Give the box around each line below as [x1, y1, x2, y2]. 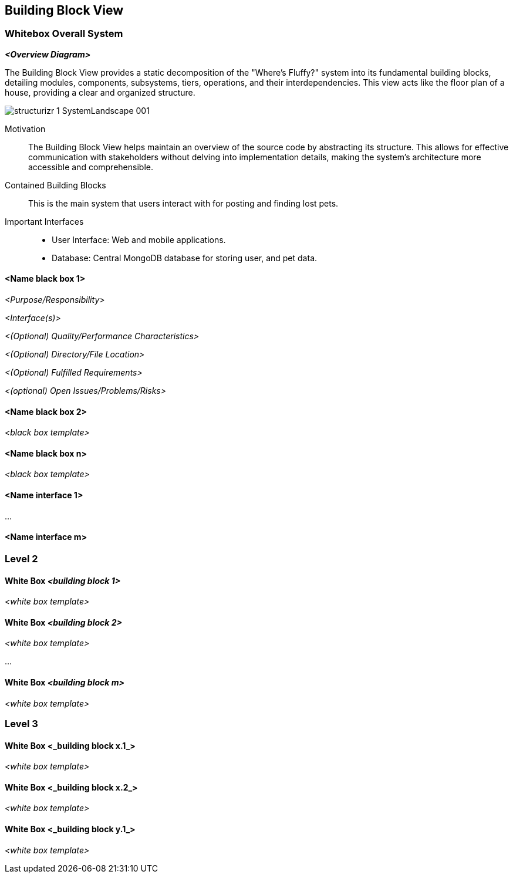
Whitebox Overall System [5, 28, 123, 40]
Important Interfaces [5, 216, 84, 227]
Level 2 [5, 552, 38, 565]
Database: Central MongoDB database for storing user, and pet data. [52, 252, 318, 263]
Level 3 [5, 717, 38, 730]
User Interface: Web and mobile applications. [52, 234, 226, 245]
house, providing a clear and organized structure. [5, 87, 195, 97]
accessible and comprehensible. [28, 161, 153, 172]
